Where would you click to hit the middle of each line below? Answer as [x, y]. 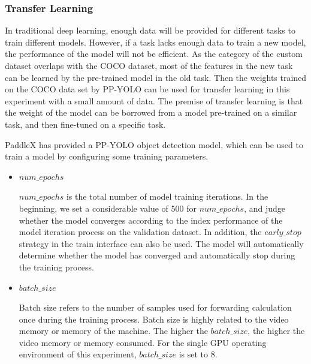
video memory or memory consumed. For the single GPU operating [143, 342]
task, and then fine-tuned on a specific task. [85, 124]
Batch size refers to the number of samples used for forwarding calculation [155, 307]
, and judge [265, 208]
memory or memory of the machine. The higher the [113, 331]
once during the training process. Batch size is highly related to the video [154, 319]
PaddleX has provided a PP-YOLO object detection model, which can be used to [154, 144]
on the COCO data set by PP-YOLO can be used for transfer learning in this [147, 89]
